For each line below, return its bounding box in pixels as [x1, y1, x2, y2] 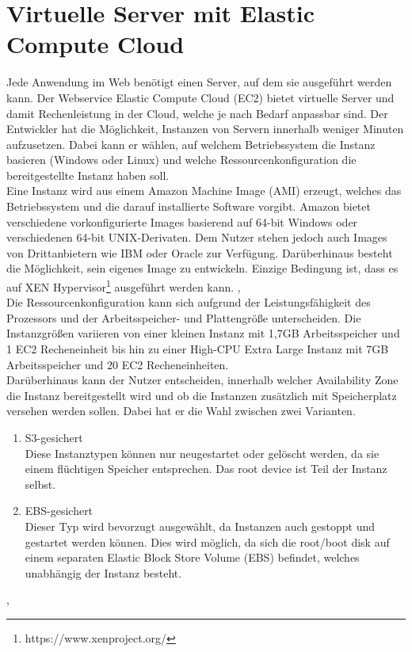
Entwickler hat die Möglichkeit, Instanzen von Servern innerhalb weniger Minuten [6, 120, 404, 137]
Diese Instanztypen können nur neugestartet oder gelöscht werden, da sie [25, 444, 380, 461]
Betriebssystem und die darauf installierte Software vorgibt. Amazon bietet [6, 198, 371, 215]
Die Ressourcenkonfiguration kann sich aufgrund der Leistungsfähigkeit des [6, 294, 371, 311]
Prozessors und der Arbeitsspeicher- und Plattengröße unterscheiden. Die [6, 309, 361, 326]
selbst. [25, 475, 56, 492]
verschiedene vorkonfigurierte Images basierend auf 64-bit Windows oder [6, 213, 358, 230]
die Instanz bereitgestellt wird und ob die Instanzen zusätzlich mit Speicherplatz [6, 387, 397, 403]
